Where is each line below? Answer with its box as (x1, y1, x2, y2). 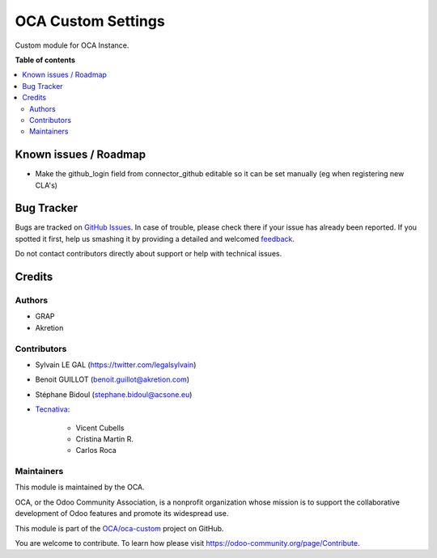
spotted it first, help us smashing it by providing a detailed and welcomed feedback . (15, 234, 295, 243)
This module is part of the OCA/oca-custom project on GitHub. (15, 523, 224, 533)
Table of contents (15, 55, 76, 65)
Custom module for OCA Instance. (15, 40, 129, 50)
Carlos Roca (75, 446, 117, 455)
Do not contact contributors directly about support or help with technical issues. (15, 249, 282, 259)
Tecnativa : (35, 404, 70, 414)
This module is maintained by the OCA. (15, 482, 145, 492)
